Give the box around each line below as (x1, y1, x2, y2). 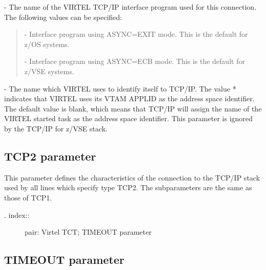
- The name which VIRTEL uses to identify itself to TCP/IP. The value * (4, 83, 236, 94)
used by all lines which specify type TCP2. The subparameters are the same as (4, 182, 252, 193)
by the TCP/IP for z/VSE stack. (4, 123, 108, 133)
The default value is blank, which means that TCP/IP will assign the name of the (4, 103, 262, 114)
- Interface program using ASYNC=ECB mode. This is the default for (24, 56, 245, 66)
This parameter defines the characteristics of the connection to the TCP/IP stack (4, 172, 260, 183)
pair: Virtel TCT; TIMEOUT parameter (25, 227, 152, 237)
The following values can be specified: (4, 11, 122, 22)
